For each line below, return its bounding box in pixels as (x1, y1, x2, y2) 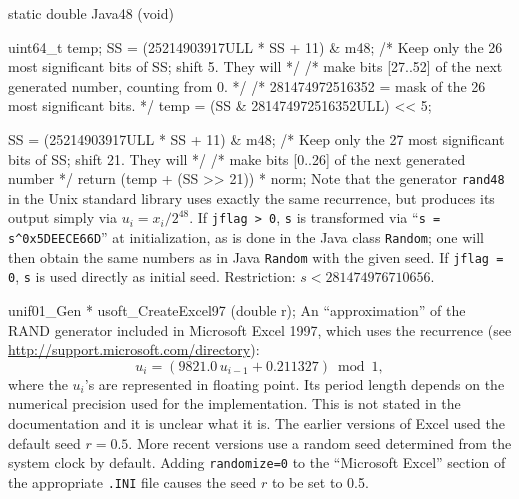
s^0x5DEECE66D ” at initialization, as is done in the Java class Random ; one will (8, 227, 485, 248)
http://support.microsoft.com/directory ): (8, 339, 260, 360)
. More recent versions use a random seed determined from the (128, 432, 512, 453)
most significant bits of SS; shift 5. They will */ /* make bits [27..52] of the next (8, 56, 503, 77)
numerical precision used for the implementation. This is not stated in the (8, 393, 461, 414)
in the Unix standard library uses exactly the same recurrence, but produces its (8, 187, 495, 208)
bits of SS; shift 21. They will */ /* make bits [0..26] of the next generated (8, 148, 466, 169)
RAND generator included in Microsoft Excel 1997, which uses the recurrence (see (8, 319, 512, 340)
